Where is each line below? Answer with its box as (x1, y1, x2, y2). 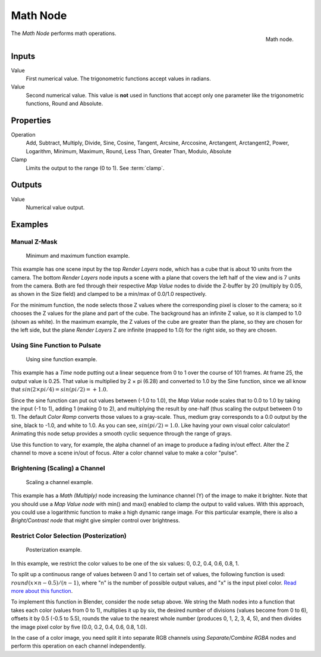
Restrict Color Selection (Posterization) (11, 532, 127, 540)
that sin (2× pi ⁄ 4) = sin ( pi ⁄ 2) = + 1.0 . (11, 386, 108, 393)
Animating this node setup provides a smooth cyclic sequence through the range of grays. (11, 430, 232, 437)
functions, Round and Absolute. (26, 100, 103, 107)
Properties (11, 116, 51, 125)
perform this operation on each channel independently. (11, 642, 146, 650)
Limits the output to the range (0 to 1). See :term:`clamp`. (26, 164, 165, 172)
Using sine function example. (26, 356, 97, 362)
